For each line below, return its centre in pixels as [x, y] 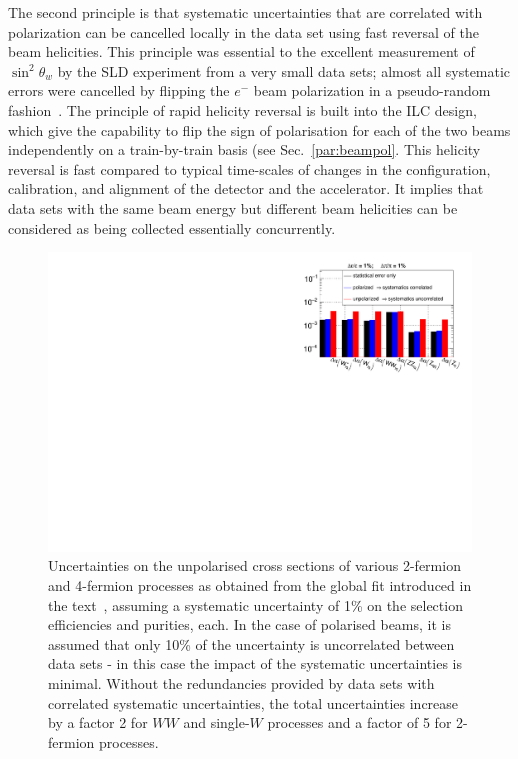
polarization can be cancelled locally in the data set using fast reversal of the [243, 31]
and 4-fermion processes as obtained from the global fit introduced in [260, 584]
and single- [216, 722]
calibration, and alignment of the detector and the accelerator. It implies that [246, 188]
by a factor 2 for [98, 722]
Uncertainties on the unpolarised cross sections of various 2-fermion [254, 565]
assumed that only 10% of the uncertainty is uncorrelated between [251, 643]
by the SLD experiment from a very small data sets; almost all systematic [284, 70]
